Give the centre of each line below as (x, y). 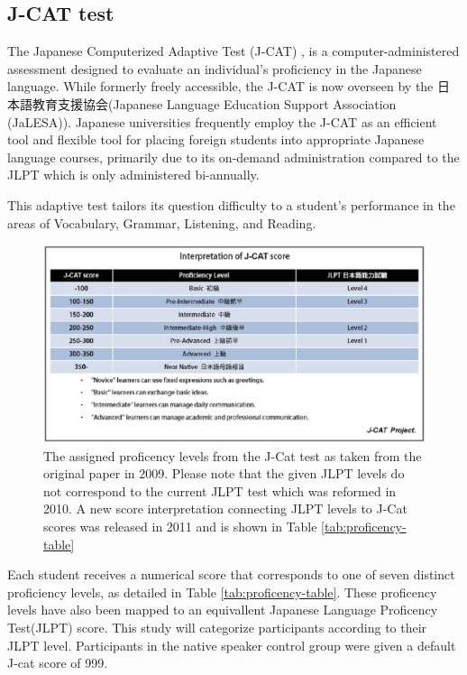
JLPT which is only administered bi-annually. (133, 175)
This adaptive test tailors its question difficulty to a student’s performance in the (231, 204)
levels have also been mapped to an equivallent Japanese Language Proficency (223, 610)
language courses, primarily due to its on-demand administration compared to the (233, 157)
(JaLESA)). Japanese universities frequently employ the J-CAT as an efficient (222, 121)
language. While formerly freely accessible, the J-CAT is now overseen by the (220, 86)
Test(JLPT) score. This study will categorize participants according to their (217, 627)
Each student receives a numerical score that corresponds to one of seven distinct (231, 574)
